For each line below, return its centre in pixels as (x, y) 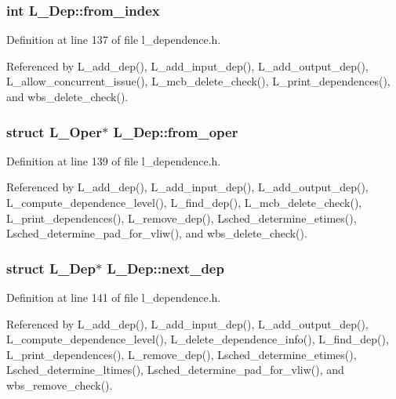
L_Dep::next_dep (165, 268)
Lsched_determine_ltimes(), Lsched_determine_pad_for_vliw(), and (175, 370)
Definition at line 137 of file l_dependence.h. (114, 40)
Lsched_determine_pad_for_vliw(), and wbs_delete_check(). (157, 233)
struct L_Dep (51, 268)
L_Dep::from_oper (176, 131)
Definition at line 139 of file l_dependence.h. (114, 160)
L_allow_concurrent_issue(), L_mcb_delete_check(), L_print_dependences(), (198, 81)
